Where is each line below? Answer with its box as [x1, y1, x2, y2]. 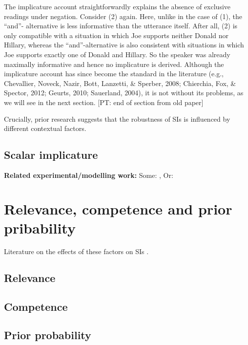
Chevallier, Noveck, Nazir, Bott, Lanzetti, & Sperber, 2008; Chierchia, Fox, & [4, 78, 236, 88]
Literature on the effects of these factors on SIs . [4, 246, 149, 256]
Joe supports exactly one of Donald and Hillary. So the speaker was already [4, 49, 230, 59]
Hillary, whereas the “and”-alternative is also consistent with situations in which [4, 40, 244, 50]
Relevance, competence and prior [4, 198, 232, 218]
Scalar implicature [4, 147, 98, 162]
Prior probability [4, 327, 91, 343]
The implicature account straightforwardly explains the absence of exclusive [4, 1, 231, 11]
